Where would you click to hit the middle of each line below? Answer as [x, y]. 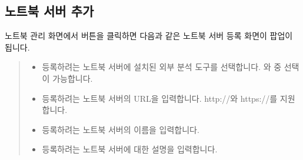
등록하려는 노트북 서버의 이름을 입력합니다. [121, 129]
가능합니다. [73, 78]
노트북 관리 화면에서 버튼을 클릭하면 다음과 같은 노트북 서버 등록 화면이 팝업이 [149, 36]
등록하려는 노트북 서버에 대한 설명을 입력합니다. [130, 149]
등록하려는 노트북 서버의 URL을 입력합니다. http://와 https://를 [160, 98]
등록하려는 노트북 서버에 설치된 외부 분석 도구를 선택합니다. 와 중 [162, 67]
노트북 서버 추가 [49, 11]
